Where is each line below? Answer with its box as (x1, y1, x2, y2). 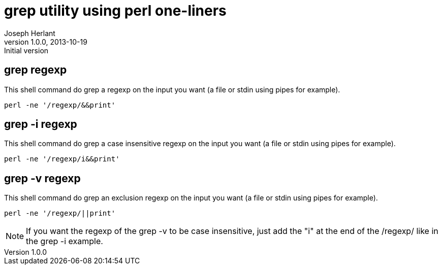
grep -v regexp (4, 172, 81, 185)
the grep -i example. (26, 236, 103, 247)
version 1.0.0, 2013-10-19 (4, 37, 87, 46)
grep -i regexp (4, 118, 77, 131)
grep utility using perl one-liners (4, 2, 227, 19)
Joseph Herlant (4, 28, 55, 38)
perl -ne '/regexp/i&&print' (4, 155, 120, 163)
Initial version (4, 46, 49, 55)
